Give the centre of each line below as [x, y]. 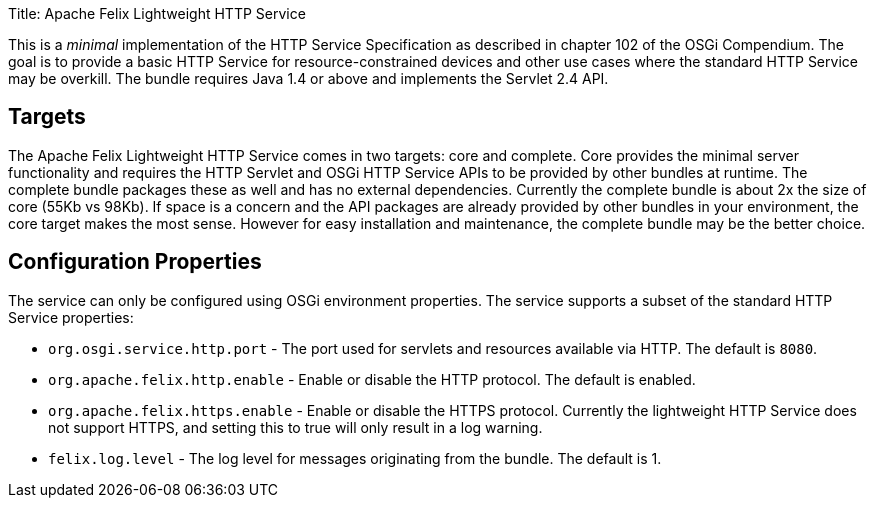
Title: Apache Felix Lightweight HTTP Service [157, 13]
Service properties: [71, 317]
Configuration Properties [135, 262]
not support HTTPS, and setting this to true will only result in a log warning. [295, 427]
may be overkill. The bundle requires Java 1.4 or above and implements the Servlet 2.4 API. [308, 78]
